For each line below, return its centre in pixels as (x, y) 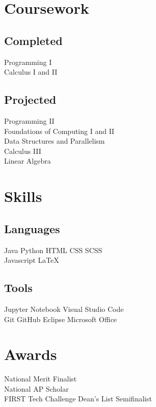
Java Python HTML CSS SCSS (53, 250)
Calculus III (23, 151)
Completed (33, 40)
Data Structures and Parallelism (55, 141)
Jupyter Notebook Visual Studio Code (64, 309)
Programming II (29, 120)
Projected (30, 99)
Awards (31, 354)
